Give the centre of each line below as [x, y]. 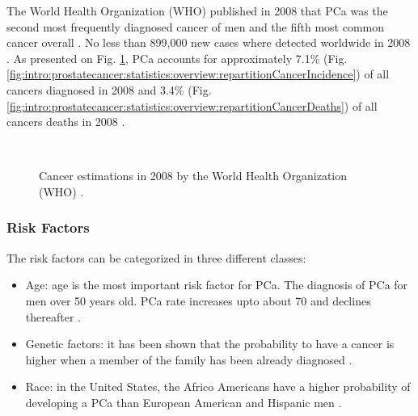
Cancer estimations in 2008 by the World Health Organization [193, 176]
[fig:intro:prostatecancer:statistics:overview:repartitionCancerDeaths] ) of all [192, 105]
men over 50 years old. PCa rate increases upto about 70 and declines [198, 300]
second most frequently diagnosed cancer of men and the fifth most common [196, 26]
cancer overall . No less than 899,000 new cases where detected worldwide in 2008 [209, 42]
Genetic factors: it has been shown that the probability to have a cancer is [210, 344]
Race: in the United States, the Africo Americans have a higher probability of [218, 387]
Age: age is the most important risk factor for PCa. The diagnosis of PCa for [217, 285]
